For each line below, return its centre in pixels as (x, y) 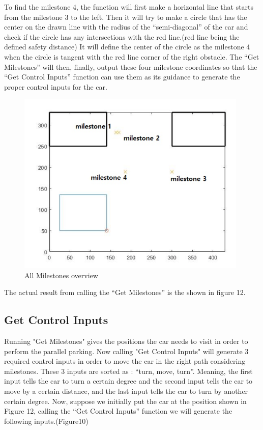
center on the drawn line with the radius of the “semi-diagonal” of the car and (126, 27)
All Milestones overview (61, 275)
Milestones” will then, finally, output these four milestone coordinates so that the (131, 66)
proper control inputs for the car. (56, 86)
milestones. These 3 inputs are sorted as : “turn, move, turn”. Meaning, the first (128, 371)
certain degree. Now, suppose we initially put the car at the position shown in (125, 401)
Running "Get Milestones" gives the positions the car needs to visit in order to (126, 341)
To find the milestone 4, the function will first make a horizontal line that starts (129, 7)
